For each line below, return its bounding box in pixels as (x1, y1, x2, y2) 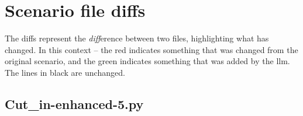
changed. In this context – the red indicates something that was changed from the (5, 43, 298, 55)
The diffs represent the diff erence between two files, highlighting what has (5, 32, 269, 44)
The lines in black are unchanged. (5, 66, 125, 78)
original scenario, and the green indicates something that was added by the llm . (5, 55, 290, 67)
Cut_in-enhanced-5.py (5, 94, 144, 113)
